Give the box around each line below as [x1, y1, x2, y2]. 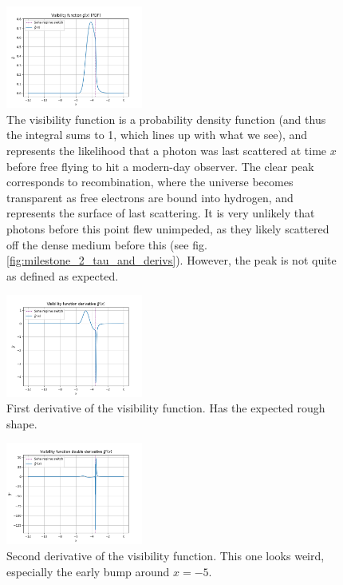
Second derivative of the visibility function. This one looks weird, [6, 547, 325, 564]
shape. [6, 415, 37, 432]
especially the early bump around [6, 563, 170, 579]
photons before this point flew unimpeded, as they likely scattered [6, 220, 329, 237]
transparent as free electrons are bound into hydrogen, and [6, 189, 294, 205]
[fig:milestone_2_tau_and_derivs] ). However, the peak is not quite [6, 252, 337, 269]
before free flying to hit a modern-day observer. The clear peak [6, 157, 314, 174]
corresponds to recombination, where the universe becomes [6, 173, 294, 190]
